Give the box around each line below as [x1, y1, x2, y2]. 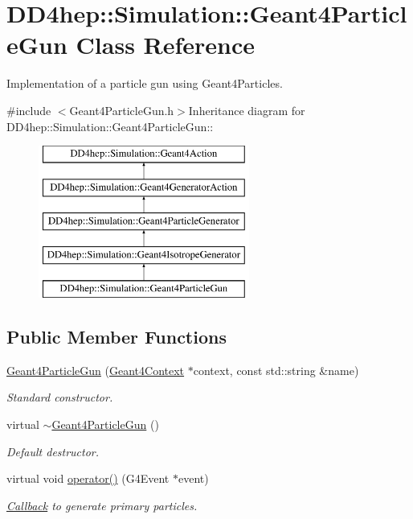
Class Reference [76, 28, 256, 61]
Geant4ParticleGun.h [69, 101, 174, 118]
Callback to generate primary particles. [6, 496, 198, 513]
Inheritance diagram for [188, 101, 305, 118]
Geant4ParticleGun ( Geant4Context [6, 361, 185, 378]
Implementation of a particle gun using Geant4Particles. [6, 75, 283, 92]
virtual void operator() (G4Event [6, 470, 170, 487]
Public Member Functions [6, 324, 227, 349]
